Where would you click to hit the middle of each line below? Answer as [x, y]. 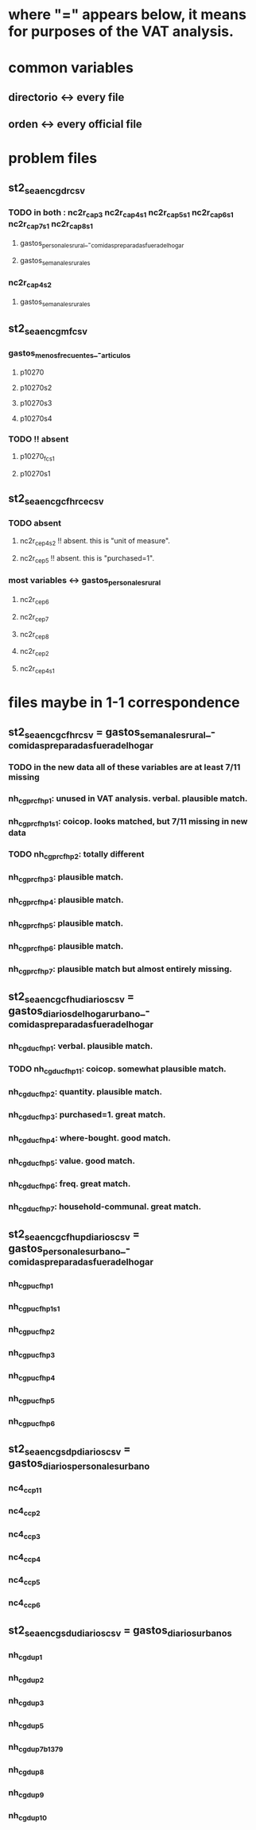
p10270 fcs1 [37, 457]
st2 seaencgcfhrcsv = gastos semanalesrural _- [112, 733]
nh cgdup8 [26, 1770]
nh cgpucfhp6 [32, 1422]
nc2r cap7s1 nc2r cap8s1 [51, 225]
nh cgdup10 [28, 1816]
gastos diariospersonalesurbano [79, 1465]
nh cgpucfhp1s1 [34, 1307]
